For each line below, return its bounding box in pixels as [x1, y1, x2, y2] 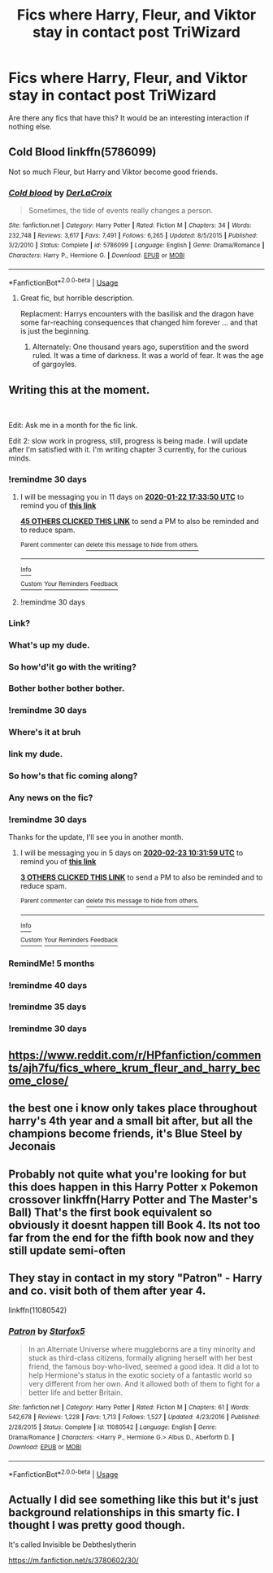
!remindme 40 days [8, 979, 88, 990]
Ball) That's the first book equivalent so [8, 1205, 213, 1219]
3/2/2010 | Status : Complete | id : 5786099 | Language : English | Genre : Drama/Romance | [8, 242, 265, 250]
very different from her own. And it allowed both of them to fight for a [28, 1379, 261, 1388]
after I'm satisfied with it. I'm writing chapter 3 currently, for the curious [8, 445, 248, 455]
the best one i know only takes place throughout [8, 1101, 258, 1116]
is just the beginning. [19, 326, 91, 336]
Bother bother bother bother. [8, 683, 125, 694]
